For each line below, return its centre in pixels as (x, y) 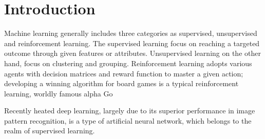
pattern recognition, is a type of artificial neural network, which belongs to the (128, 120)
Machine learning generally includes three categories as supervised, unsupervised (131, 33)
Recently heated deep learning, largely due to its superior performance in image (130, 111)
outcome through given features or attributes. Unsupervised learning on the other (132, 53)
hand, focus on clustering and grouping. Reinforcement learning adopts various (128, 63)
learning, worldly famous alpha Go (59, 93)
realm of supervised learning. (50, 131)
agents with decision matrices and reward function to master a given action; (124, 73)
